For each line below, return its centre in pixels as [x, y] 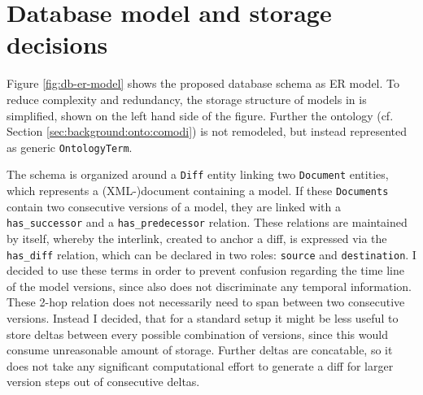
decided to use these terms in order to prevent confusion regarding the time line [205, 270]
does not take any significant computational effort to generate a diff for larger [200, 365]
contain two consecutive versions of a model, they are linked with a [174, 206]
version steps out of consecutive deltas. [103, 382]
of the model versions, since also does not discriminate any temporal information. [209, 286]
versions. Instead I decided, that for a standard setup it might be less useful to [203, 317]
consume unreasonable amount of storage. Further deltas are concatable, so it [200, 350]
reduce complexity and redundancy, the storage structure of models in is [187, 99]
